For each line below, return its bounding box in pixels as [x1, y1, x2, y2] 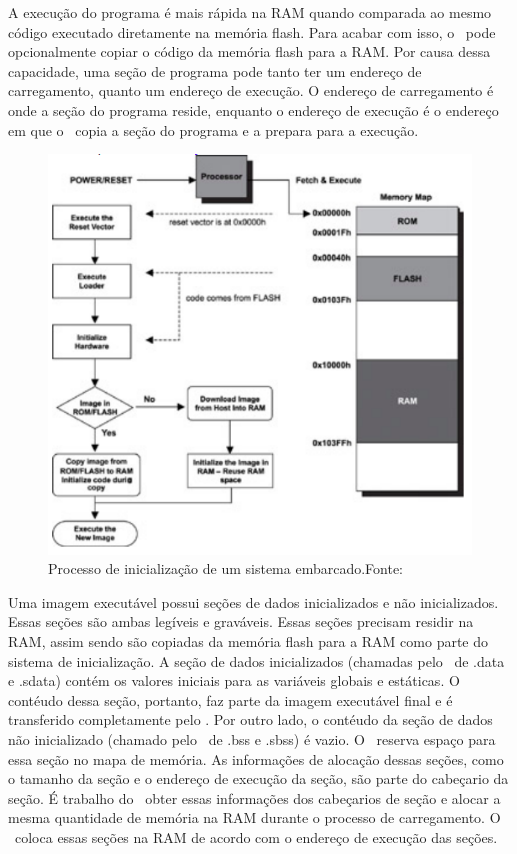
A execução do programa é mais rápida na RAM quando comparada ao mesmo [8, 2, 492, 22]
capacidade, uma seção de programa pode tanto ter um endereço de [8, 60, 422, 81]
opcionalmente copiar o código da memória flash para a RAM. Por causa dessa [8, 41, 491, 62]
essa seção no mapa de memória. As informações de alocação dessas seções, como [8, 748, 504, 769]
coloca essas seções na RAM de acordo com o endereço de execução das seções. [14, 826, 498, 847]
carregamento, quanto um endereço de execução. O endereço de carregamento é [8, 80, 494, 101]
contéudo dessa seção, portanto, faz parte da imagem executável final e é [8, 689, 453, 710]
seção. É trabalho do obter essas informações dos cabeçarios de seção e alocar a [8, 787, 501, 808]
